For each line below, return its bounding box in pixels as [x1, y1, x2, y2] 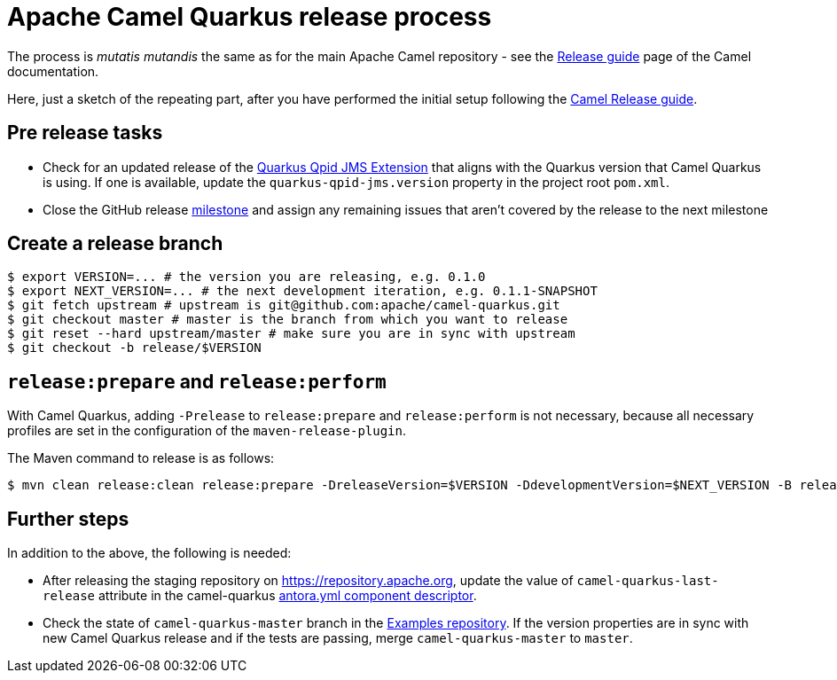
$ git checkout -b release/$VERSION [7, 340, 262, 356]
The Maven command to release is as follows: [7, 450, 275, 466]
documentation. [7, 63, 99, 79]
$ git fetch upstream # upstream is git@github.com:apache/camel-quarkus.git [7, 298, 560, 313]
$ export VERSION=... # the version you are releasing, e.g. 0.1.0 [7, 270, 486, 285]
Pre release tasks [7, 121, 163, 145]
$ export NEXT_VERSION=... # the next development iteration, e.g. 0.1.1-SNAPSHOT [7, 284, 598, 299]
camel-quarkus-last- [576, 574, 719, 589]
